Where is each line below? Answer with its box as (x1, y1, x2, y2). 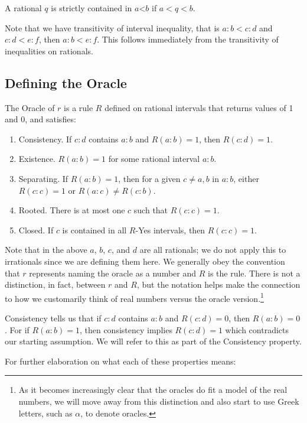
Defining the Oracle (5, 73, 127, 92)
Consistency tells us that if (5, 311, 102, 324)
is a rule (64, 101, 93, 113)
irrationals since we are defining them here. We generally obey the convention (5, 255, 285, 267)
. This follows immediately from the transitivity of (97, 33, 279, 45)
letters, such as (18, 406, 73, 419)
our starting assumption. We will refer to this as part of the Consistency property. (5, 335, 302, 347)
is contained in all (62, 223, 127, 236)
